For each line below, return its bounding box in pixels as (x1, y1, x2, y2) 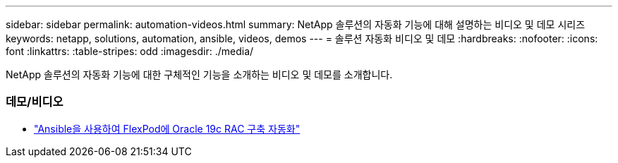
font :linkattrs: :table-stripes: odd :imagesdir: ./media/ (6, 45, 254, 57)
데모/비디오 (6, 95, 63, 109)
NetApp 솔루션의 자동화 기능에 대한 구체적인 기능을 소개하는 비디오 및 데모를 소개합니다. (6, 68, 393, 80)
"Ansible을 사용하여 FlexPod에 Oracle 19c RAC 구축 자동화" (34, 122, 301, 135)
